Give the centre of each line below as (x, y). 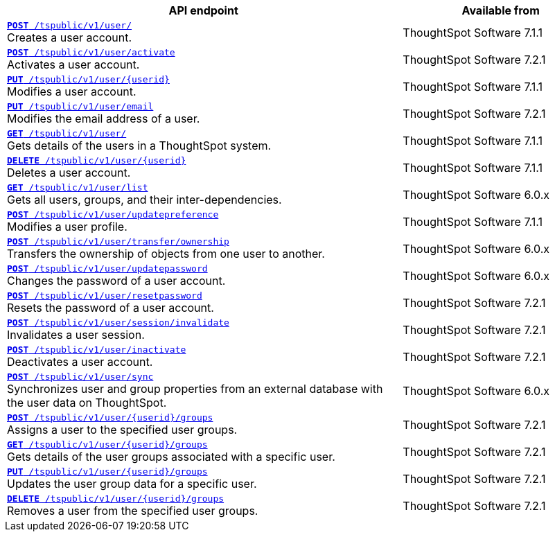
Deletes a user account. (69, 173)
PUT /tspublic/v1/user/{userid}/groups (107, 472)
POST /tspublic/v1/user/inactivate (97, 350)
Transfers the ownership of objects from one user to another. (166, 254)
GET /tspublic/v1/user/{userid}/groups (107, 444)
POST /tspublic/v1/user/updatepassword (107, 268)
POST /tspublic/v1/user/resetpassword (105, 296)
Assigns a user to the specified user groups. (122, 430)
